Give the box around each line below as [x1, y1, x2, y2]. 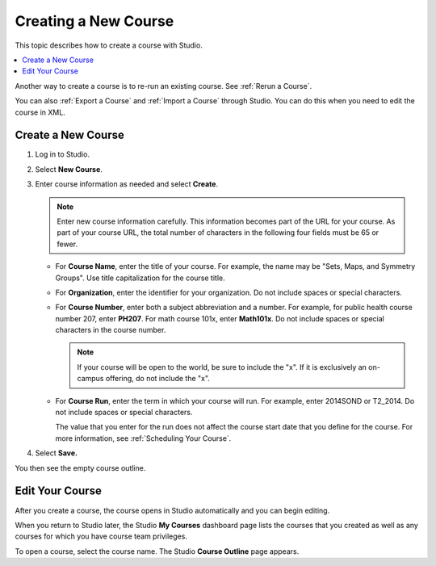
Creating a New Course [15, 12, 174, 30]
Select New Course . [35, 164, 103, 174]
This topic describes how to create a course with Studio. [15, 40, 203, 50]
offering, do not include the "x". [105, 374, 210, 384]
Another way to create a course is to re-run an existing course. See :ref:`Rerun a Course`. [15, 81, 312, 90]
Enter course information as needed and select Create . [35, 179, 218, 189]
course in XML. [15, 107, 66, 117]
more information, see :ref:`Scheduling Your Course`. [55, 433, 232, 443]
